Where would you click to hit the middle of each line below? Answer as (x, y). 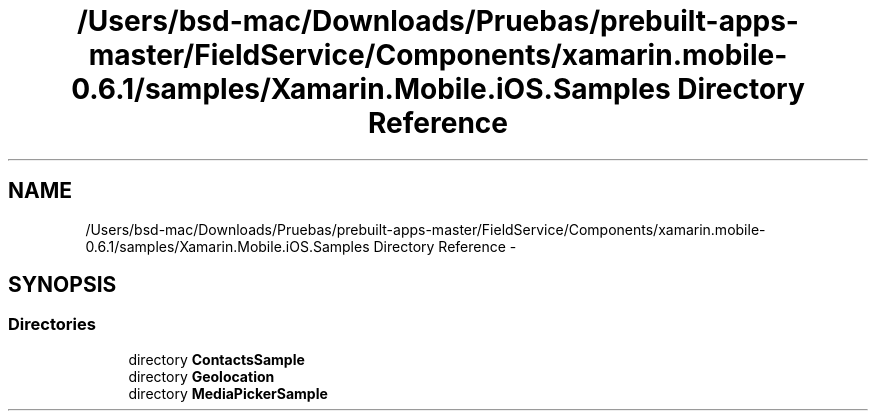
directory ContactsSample (216, 359)
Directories (52, 324)
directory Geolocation (201, 376)
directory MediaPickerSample (228, 393)
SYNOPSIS (62, 285)
